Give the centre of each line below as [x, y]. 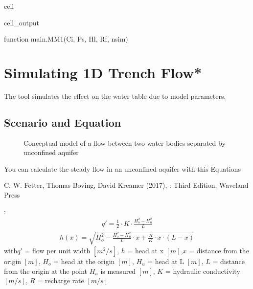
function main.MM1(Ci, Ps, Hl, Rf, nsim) [66, 39]
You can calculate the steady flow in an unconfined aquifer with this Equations [122, 168]
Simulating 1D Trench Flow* [103, 72]
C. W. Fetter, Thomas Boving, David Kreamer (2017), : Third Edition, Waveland [126, 185]
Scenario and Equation [63, 122]
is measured [118, 271]
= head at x [146, 250]
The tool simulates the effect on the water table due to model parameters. [115, 96]
